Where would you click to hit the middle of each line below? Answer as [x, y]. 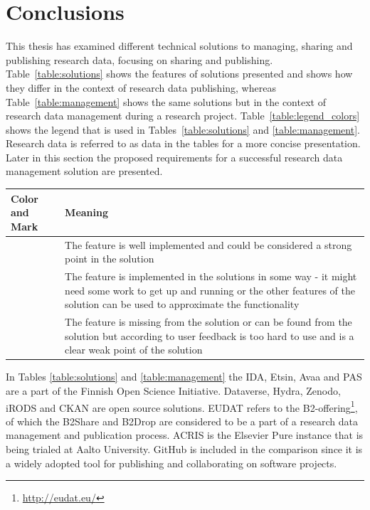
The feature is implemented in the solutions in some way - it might [211, 276]
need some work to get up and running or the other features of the [210, 290]
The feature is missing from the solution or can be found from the [208, 322]
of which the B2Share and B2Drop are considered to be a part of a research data [182, 421]
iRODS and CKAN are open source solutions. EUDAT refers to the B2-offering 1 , [182, 406]
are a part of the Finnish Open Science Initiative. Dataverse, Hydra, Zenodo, [173, 390]
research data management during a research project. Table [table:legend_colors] [183, 116]
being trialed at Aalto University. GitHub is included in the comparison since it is [184, 448]
